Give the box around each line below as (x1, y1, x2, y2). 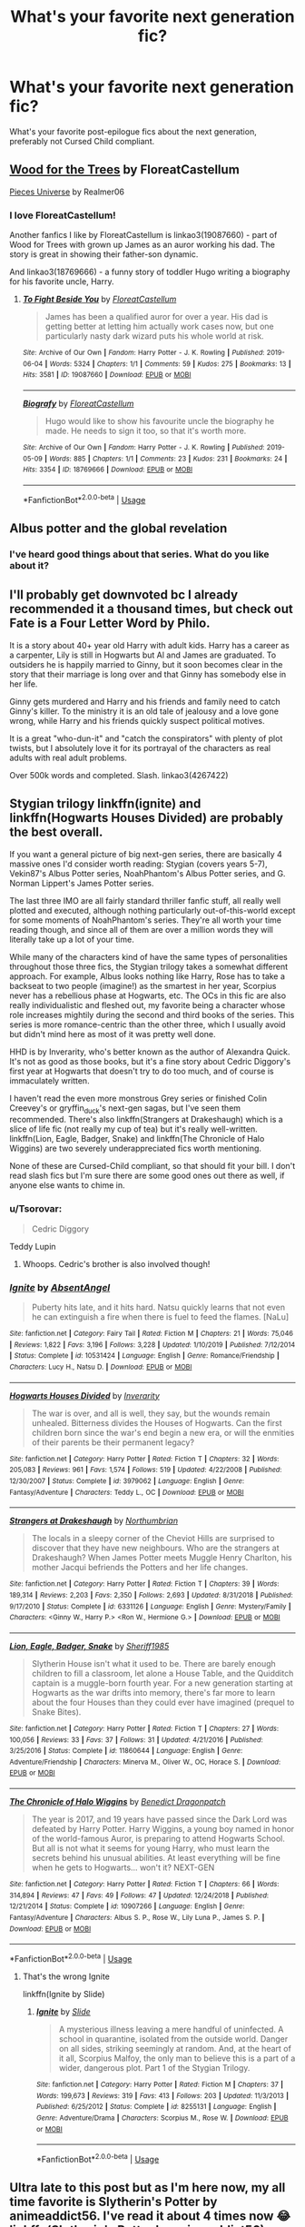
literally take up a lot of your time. (9, 934, 134, 945)
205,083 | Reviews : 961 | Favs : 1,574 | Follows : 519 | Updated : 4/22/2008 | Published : (9, 1465, 282, 1475)
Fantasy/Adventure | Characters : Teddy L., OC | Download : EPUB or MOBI (9, 1488, 244, 1497)
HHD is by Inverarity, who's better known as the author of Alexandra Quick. (9, 1046, 290, 1057)
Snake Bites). (31, 1706, 82, 1717)
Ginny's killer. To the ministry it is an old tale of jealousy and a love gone (9, 706, 280, 717)
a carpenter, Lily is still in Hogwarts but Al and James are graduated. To (9, 649, 277, 660)
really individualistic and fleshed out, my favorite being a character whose (9, 999, 286, 1010)
